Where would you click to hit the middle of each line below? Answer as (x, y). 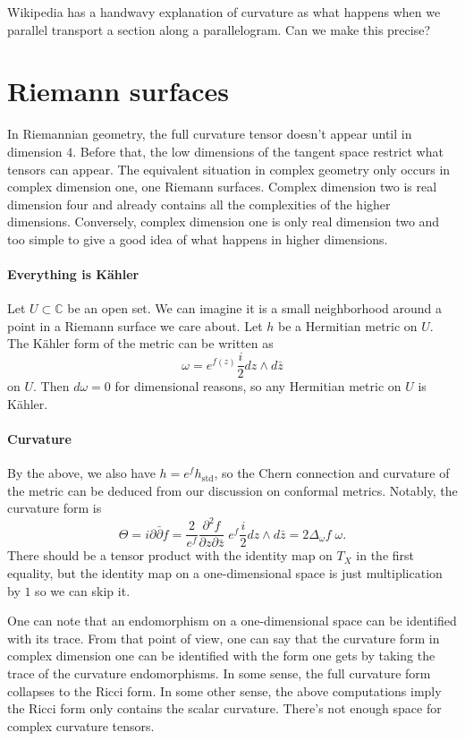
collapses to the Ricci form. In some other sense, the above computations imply (224, 690)
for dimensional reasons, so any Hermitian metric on (258, 386)
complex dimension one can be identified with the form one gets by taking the (221, 656)
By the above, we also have (81, 473)
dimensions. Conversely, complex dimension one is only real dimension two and (224, 221)
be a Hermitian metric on (347, 325)
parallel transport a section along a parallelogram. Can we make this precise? (219, 29)
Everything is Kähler (73, 274)
